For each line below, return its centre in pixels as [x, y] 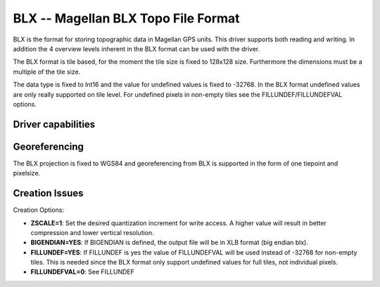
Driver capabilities [54, 124]
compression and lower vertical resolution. [92, 232]
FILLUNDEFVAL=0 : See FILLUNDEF [83, 272]
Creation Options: [39, 210]
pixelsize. [27, 173]
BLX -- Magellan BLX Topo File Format [126, 18]
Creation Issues [48, 193]
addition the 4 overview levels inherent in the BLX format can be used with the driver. [137, 48]
